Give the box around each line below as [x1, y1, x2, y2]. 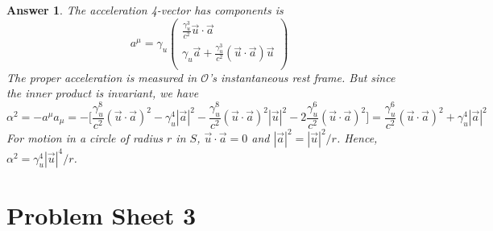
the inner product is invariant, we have [6, 85, 199, 101]
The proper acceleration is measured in [6, 68, 197, 85]
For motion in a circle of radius [6, 130, 163, 146]
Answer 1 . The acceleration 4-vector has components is [6, 2, 284, 18]
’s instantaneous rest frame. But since [209, 68, 396, 85]
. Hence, [336, 130, 378, 146]
